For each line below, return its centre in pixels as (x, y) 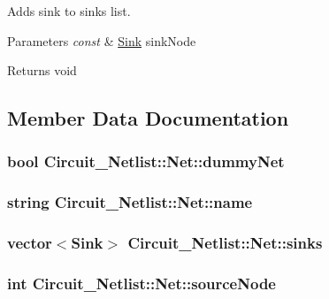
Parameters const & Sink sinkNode (102, 40)
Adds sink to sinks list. (69, 11)
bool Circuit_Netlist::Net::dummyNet (146, 161)
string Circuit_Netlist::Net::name (130, 202)
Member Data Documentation (148, 118)
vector (30, 243)
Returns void (42, 70)
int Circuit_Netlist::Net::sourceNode (142, 284)
